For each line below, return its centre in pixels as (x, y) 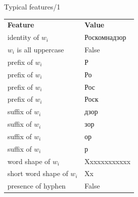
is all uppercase (40, 50)
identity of (23, 37)
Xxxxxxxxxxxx (107, 161)
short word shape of (38, 173)
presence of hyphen (37, 186)
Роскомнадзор (105, 37)
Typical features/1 (32, 6)
